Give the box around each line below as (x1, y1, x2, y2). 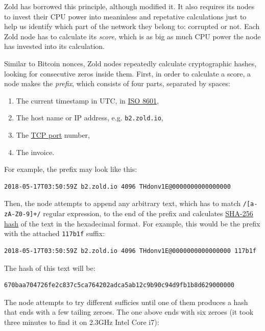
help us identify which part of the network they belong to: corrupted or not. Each (4, 21, 260, 32)
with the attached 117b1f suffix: (4, 228, 105, 239)
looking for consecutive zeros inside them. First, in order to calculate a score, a (4, 68, 251, 79)
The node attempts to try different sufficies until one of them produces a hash (4, 296, 248, 307)
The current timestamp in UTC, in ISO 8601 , (16, 95, 159, 106)
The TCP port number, (16, 130, 90, 140)
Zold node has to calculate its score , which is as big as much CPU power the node (4, 31, 261, 41)
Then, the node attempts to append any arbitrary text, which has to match (4, 198, 241, 209)
